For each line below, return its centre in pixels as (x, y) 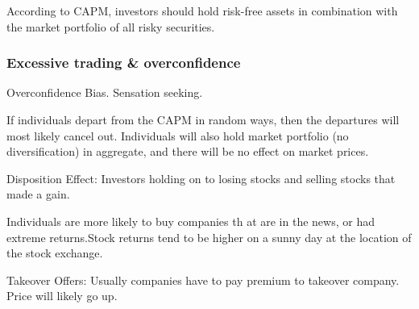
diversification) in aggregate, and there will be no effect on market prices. (188, 151)
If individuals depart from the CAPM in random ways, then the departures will (203, 119)
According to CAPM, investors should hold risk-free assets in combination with (202, 10)
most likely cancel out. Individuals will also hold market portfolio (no (178, 135)
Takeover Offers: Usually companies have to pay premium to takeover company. (203, 280)
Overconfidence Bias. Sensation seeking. (105, 92)
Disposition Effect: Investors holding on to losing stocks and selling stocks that (201, 178)
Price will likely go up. (62, 296)
